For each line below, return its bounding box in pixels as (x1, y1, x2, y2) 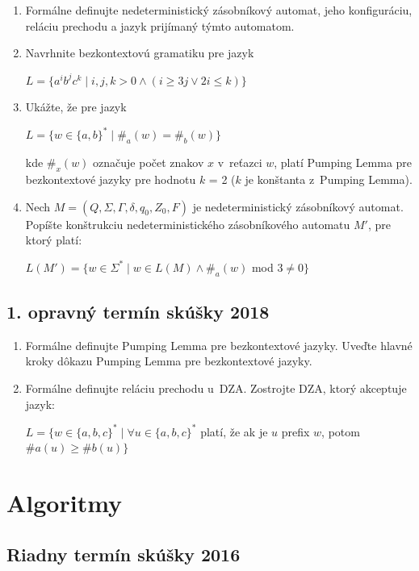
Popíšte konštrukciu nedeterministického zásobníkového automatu (25, 215, 350, 232)
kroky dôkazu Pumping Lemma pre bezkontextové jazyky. (25, 352, 312, 369)
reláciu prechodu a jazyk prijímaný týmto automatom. (25, 17, 295, 34)
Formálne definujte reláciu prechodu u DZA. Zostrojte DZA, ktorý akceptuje (25, 380, 407, 397)
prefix (281, 423, 310, 440)
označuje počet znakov (93, 154, 204, 171)
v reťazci (217, 154, 262, 171)
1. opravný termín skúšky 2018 (6, 299, 270, 324)
